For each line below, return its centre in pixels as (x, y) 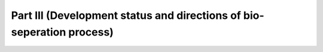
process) (91, 32)
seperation (39, 32)
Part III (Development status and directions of (126, 15)
